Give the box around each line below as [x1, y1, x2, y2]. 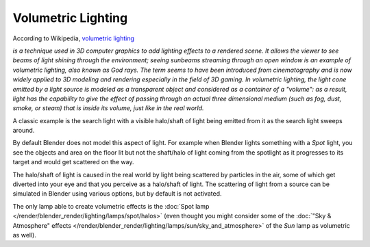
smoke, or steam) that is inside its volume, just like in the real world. [12, 104, 205, 112]
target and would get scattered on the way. [12, 158, 134, 166]
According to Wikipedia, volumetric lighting [12, 34, 135, 42]
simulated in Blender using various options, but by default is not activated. [12, 190, 222, 198]
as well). [12, 231, 37, 239]
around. [12, 127, 35, 135]
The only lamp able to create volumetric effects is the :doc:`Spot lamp [12, 202, 210, 210]
